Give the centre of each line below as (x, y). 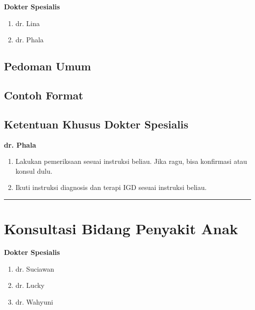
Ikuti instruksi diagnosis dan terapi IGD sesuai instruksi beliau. (111, 187)
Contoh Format (44, 95)
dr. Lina (28, 23)
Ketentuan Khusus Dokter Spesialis (96, 124)
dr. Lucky (30, 285)
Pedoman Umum (48, 66)
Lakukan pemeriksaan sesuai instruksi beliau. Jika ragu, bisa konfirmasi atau (131, 161)
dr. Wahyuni (34, 301)
